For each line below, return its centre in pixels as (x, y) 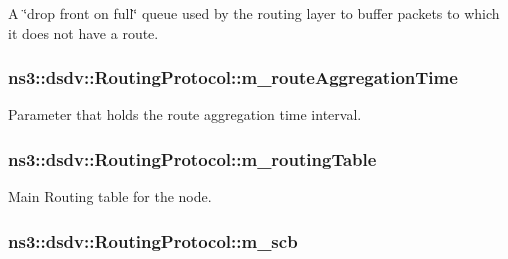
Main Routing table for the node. (110, 196)
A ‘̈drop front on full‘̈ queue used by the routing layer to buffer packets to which (254, 13)
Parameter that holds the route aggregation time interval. (185, 114)
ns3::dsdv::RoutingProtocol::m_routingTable (192, 158)
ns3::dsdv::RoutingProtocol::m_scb (153, 240)
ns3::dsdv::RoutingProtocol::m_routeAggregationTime (233, 77)
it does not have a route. (83, 32)
